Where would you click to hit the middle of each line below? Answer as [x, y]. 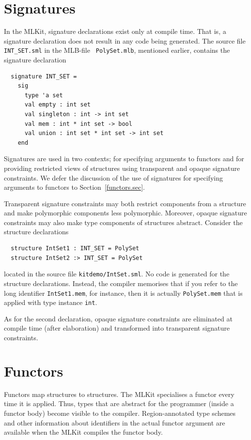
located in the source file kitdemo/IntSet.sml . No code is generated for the [117, 274]
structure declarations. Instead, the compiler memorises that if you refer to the [121, 283]
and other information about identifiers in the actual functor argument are [115, 422]
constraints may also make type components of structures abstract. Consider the [123, 222]
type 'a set [44, 95]
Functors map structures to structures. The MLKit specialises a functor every [119, 394]
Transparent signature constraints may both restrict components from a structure [125, 203]
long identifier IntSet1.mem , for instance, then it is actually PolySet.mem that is [123, 293]
